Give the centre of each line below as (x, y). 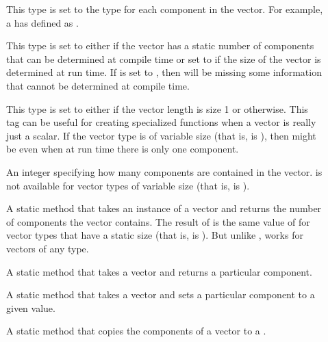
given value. (31, 307)
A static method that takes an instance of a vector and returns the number (164, 208)
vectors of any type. (48, 248)
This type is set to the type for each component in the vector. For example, (165, 9)
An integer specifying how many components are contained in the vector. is (164, 171)
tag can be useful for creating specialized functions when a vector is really (161, 122)
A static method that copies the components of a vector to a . (136, 331)
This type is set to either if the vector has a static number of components (160, 45)
